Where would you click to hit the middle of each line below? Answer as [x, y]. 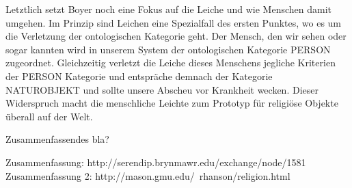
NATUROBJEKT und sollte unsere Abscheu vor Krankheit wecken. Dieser [162, 89]
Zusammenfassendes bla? [57, 139]
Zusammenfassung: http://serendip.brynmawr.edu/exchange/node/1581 [156, 162]
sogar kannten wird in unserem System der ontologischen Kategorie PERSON [168, 49]
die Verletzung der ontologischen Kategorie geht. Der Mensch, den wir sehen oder [176, 36]
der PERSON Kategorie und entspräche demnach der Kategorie [139, 76]
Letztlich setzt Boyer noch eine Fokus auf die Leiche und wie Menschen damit [168, 9]
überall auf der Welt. [49, 116]
